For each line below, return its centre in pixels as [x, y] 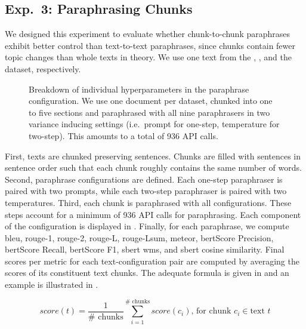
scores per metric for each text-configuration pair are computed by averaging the [152, 261]
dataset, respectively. [43, 68]
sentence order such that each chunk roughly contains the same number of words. [153, 167]
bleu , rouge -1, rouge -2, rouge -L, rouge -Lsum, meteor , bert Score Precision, [139, 237]
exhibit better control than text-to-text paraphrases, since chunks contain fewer [150, 45]
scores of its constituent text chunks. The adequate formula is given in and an [147, 273]
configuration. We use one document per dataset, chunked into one [151, 101]
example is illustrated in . [52, 285]
